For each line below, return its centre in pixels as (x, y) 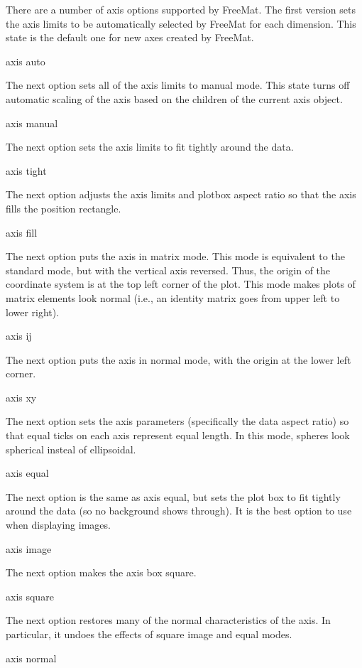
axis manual (32, 123)
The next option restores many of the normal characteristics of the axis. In (168, 620)
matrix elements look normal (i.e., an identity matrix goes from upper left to (173, 297)
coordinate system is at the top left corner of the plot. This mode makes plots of (181, 284)
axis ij (19, 336)
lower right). (33, 312)
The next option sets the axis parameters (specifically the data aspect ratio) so (177, 421)
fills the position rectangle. (64, 208)
